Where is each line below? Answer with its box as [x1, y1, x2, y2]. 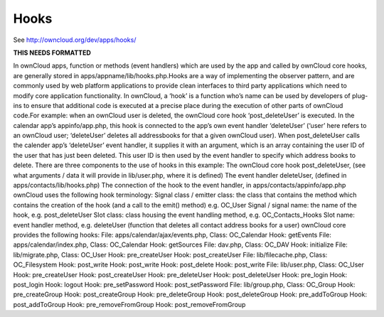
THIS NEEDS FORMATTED [13, 48, 92, 57]
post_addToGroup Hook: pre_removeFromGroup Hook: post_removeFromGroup [13, 300, 246, 308]
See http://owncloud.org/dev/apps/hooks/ [13, 36, 137, 44]
